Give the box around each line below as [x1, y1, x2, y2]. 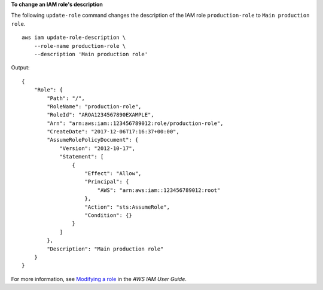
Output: [11, 64, 30, 71]
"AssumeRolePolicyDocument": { [47, 136, 139, 144]
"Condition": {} [84, 212, 133, 218]
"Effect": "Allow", [84, 170, 142, 177]
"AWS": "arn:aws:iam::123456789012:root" [97, 187, 221, 194]
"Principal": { [84, 178, 129, 185]
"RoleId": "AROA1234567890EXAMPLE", [47, 111, 155, 118]
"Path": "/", [47, 94, 85, 102]
